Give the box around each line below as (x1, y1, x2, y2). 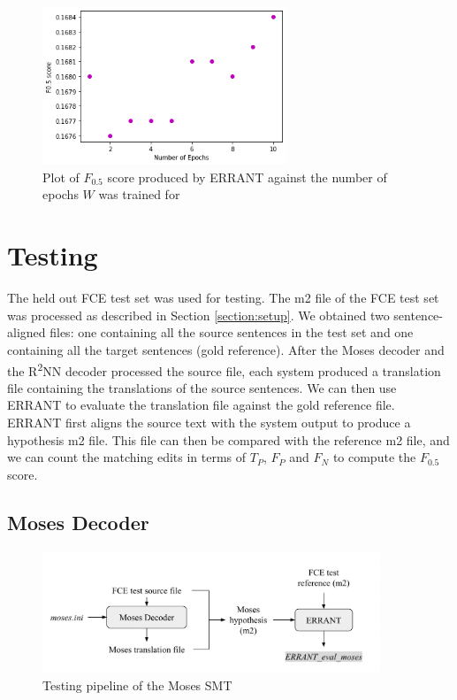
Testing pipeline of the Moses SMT (42, 675, 232, 694)
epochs (42, 185, 79, 204)
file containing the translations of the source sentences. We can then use (7, 378, 397, 396)
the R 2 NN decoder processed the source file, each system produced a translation (7, 358, 441, 380)
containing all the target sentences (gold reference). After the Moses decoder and (7, 340, 445, 358)
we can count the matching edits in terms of (7, 448, 247, 466)
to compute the (332, 448, 416, 466)
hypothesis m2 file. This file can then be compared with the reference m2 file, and (7, 430, 450, 449)
